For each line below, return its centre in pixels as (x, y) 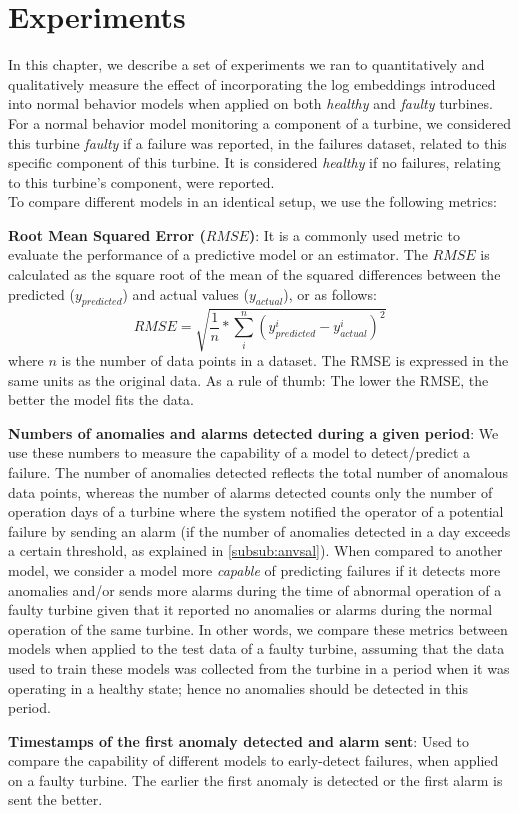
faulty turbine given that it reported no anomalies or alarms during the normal (250, 609)
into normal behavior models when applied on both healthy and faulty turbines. (250, 103)
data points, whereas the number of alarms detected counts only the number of (250, 491)
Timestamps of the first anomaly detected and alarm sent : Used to (239, 740)
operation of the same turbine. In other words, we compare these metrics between (258, 628)
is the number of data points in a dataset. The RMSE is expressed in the (285, 360)
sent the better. (55, 799)
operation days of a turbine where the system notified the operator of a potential (256, 511)
